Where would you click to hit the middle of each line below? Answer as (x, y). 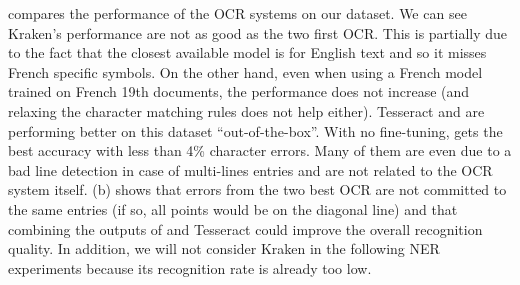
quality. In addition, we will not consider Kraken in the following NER (224, 248)
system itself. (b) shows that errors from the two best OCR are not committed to (257, 189)
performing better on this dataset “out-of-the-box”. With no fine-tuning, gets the (255, 130)
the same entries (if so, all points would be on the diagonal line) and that (233, 208)
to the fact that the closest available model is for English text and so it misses (247, 52)
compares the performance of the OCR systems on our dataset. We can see (237, 13)
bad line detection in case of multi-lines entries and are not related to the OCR (250, 169)
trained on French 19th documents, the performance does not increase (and (239, 91)
